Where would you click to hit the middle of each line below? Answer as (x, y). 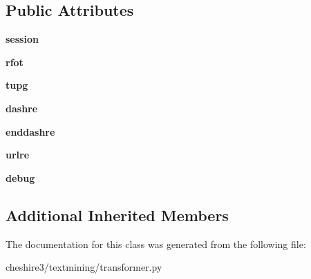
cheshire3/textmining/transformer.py (84, 267)
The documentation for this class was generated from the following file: (156, 244)
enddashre (30, 131)
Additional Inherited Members (117, 215)
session (22, 39)
